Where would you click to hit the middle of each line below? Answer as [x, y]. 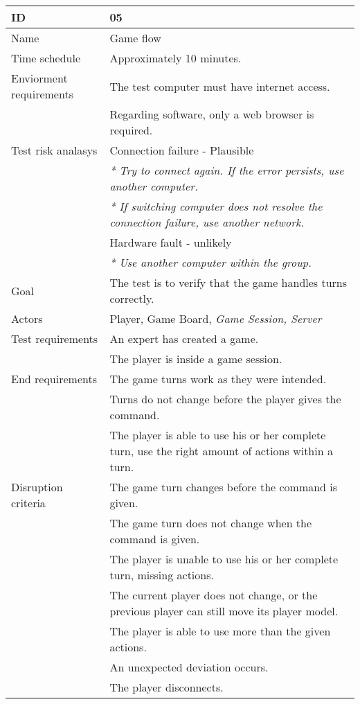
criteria [28, 503]
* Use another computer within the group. [210, 262]
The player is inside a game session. [196, 359]
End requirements [54, 379]
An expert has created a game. [184, 338]
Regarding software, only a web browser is [212, 114]
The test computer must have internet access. [220, 86]
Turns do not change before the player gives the [225, 399]
